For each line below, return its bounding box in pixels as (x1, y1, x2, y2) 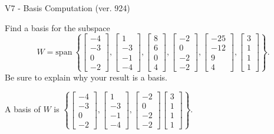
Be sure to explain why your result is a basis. (5, 71, 168, 83)
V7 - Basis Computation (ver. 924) (5, 2, 130, 14)
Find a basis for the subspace (5, 21, 110, 33)
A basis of (5, 103, 41, 115)
